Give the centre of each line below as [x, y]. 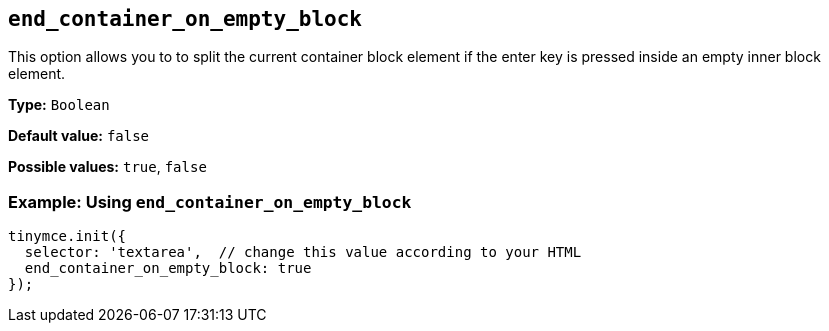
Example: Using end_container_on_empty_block [210, 201]
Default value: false [79, 136]
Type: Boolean [59, 105]
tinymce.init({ [67, 236]
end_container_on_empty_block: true [168, 268]
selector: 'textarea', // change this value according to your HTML [303, 252]
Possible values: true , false [107, 167]
